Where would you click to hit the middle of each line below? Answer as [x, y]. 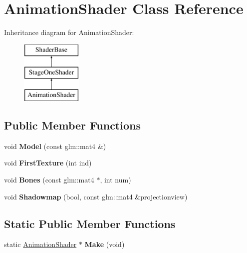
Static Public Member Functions [90, 223]
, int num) [116, 180]
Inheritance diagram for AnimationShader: [69, 32]
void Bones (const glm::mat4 [49, 180]
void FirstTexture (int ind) [48, 163]
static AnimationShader [40, 244]
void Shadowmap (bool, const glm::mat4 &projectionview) [96, 196]
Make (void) [105, 244]
